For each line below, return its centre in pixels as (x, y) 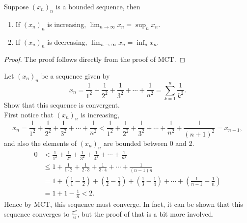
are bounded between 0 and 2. (149, 143)
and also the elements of (40, 143)
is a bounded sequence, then (98, 6)
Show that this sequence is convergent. (62, 104)
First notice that (29, 114)
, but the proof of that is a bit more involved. (146, 213)
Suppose (16, 6)
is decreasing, (67, 42)
